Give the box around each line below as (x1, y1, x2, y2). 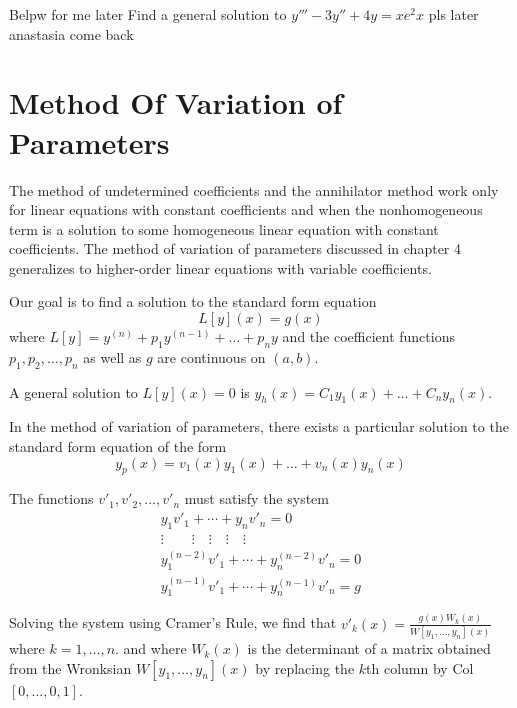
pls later (428, 4, 479, 24)
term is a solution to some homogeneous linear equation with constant (9, 218, 439, 239)
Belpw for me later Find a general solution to (9, 4, 287, 24)
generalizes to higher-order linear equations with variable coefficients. (9, 257, 432, 278)
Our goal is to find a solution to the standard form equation (9, 291, 377, 312)
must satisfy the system (184, 488, 329, 509)
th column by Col (366, 657, 474, 678)
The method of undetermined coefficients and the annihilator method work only (9, 179, 499, 200)
